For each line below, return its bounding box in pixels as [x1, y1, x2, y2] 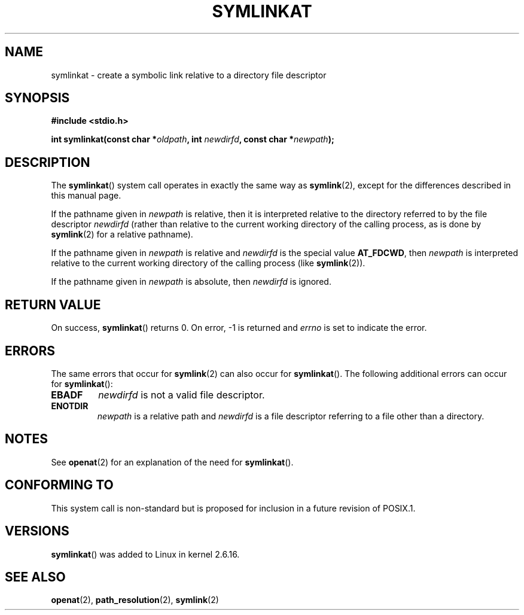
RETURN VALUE [5, 297, 101, 312]
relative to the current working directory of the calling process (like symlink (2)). [51, 258, 365, 269]
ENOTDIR [51, 400, 89, 411]
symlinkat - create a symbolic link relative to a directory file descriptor [51, 69, 327, 80]
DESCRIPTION [5, 154, 90, 170]
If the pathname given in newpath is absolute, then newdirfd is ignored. [51, 276, 331, 287]
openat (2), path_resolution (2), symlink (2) [51, 595, 219, 605]
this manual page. [51, 190, 121, 201]
